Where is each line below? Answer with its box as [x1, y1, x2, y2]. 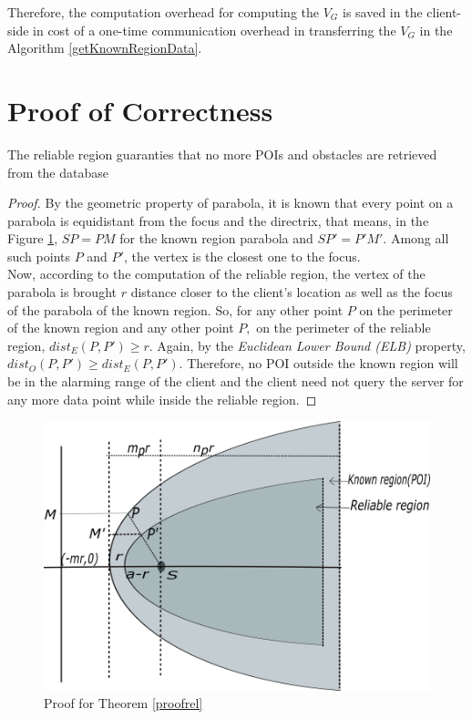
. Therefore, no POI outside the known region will [179, 354, 458, 373]
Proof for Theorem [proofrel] [44, 693, 203, 713]
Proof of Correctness [7, 91, 273, 128]
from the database [7, 162, 108, 181]
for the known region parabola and [119, 229, 313, 248]
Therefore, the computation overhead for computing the [7, 3, 320, 21]
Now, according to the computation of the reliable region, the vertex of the [7, 264, 426, 283]
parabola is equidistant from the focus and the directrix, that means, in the [7, 211, 429, 230]
